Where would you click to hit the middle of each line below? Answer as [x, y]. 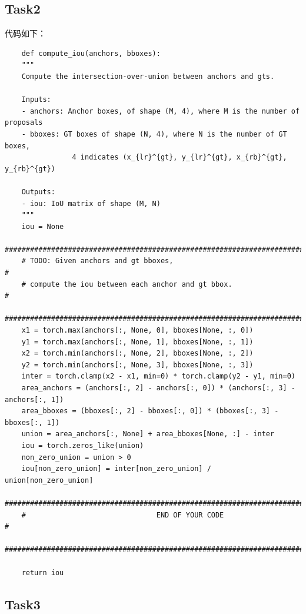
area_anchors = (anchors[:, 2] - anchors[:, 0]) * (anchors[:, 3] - [158, 388]
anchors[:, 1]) [34, 399]
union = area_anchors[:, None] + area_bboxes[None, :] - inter [148, 434]
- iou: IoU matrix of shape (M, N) [91, 203]
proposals [24, 123]
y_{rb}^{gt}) [30, 169]
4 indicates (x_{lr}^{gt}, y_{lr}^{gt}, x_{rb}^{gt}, [179, 157]
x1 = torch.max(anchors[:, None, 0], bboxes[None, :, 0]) [137, 331]
